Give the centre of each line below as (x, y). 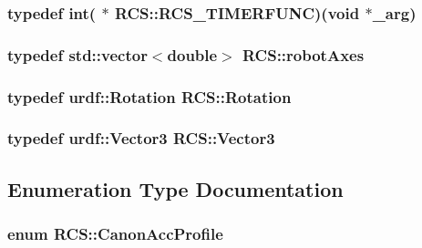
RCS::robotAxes (304, 54)
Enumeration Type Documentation (175, 188)
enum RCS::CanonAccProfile (115, 234)
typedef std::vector (77, 54)
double (192, 54)
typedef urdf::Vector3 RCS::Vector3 (141, 138)
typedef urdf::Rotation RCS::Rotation (149, 96)
